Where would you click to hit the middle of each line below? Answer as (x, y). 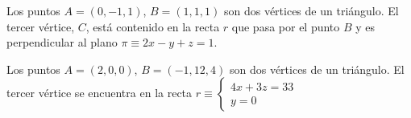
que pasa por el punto (286, 26)
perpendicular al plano (62, 42)
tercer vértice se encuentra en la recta (100, 93)
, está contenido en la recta (153, 26)
